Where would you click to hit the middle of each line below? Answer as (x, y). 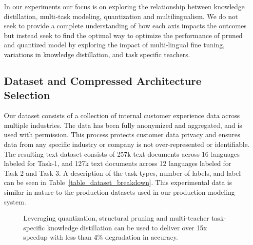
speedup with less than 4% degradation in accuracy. (101, 237)
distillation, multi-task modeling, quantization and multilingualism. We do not (121, 16)
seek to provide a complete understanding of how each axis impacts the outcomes (125, 26)
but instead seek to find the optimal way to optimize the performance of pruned (123, 35)
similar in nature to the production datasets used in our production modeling (119, 192)
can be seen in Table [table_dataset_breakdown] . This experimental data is (118, 182)
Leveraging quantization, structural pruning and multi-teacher (116, 218)
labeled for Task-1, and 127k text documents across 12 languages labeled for (118, 163)
